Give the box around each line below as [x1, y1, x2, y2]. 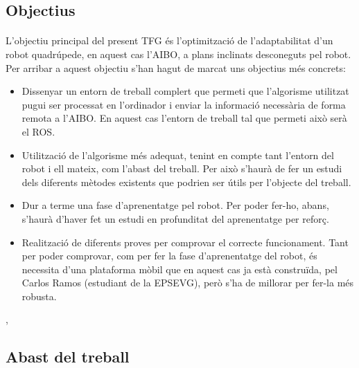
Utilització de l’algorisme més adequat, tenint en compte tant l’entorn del [21, 147, 334, 162]
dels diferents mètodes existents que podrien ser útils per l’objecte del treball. [21, 174, 351, 189]
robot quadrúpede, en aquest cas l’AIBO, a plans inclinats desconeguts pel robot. [6, 46, 351, 61]
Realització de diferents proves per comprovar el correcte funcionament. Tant [21, 234, 349, 249]
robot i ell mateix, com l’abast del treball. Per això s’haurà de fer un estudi [21, 161, 342, 176]
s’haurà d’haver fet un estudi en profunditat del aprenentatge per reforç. [21, 211, 329, 226]
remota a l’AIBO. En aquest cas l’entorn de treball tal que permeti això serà [21, 111, 347, 125]
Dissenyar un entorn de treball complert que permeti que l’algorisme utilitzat [21, 84, 349, 98]
